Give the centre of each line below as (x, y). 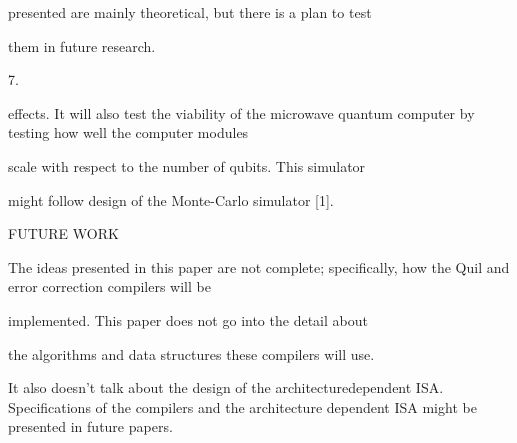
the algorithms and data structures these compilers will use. (191, 353)
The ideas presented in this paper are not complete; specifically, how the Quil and (259, 266)
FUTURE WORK (63, 233)
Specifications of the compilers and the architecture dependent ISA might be (242, 406)
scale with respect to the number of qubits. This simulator (187, 165)
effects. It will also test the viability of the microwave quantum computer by (241, 112)
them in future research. (82, 45)
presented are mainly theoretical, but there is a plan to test (190, 12)
